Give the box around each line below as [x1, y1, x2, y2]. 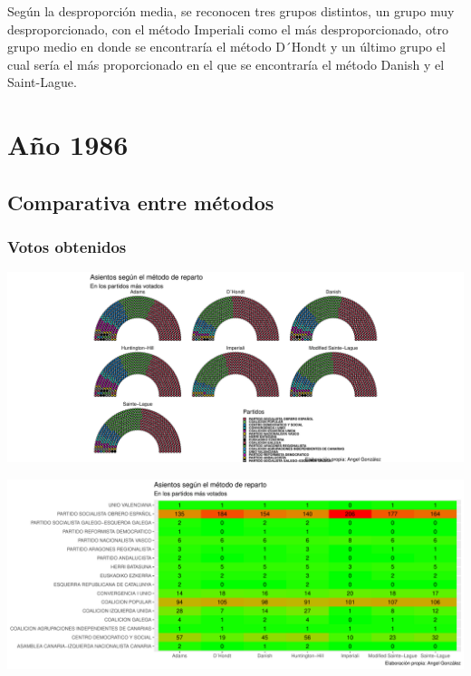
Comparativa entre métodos [7, 188, 274, 216]
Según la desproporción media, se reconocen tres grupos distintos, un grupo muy [7, 2, 455, 20]
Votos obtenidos [7, 236, 127, 258]
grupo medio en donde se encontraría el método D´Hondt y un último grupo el [7, 37, 446, 56]
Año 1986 [7, 126, 129, 163]
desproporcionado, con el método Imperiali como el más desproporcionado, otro [7, 19, 448, 38]
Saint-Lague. [7, 72, 77, 92]
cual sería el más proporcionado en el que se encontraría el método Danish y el [7, 54, 445, 73]
